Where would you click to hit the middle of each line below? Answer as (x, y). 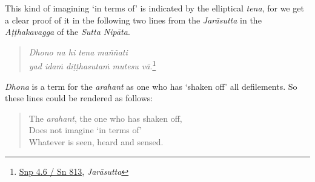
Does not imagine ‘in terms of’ (85, 130)
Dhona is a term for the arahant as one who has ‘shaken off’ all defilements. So (151, 86)
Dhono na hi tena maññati (78, 52)
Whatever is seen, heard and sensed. (96, 142)
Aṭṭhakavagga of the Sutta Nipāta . (68, 32)
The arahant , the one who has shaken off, (105, 118)
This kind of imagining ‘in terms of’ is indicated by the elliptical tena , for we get (154, 8)
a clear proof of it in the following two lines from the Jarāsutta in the (133, 20)
